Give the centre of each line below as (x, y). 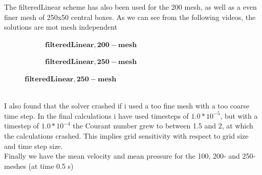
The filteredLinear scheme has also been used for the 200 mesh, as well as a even (130, 7)
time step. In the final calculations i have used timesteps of (96, 115)
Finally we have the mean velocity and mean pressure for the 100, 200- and (122, 156)
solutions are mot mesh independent (61, 27)
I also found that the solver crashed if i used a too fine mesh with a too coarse (127, 106)
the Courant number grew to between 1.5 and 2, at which (163, 126)
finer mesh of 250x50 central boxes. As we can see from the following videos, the (130, 17)
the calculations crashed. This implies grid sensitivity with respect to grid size (126, 135)
